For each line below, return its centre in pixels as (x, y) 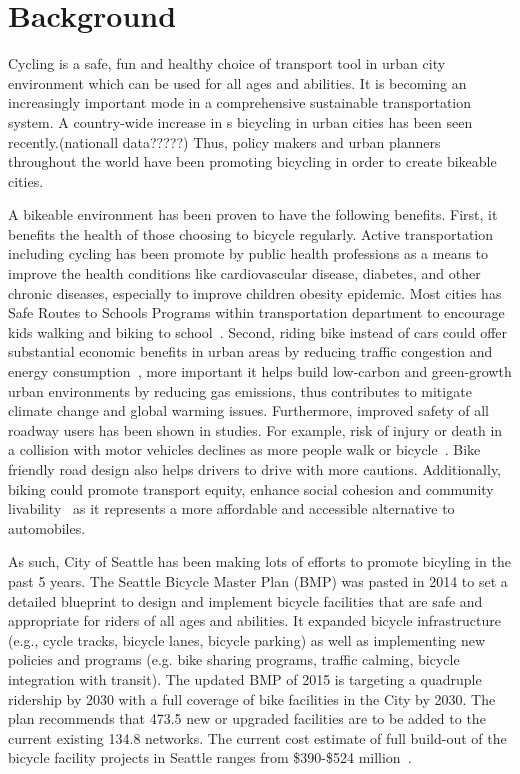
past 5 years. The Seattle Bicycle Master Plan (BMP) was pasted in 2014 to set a (258, 580)
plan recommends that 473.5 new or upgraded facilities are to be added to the (247, 718)
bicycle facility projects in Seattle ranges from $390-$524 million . (210, 757)
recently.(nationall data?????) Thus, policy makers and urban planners (224, 141)
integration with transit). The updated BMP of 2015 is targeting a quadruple (245, 678)
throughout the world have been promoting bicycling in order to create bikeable (252, 161)
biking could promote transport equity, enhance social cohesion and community (251, 488)
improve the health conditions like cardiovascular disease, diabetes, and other (244, 273)
